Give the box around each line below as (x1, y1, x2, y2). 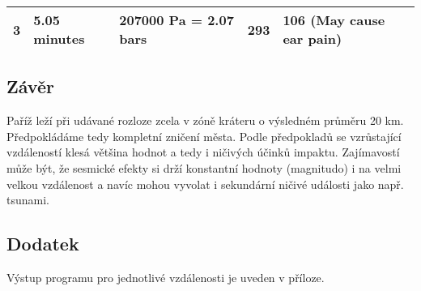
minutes (33, 29, 85, 48)
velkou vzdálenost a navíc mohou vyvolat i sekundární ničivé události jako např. (6, 175, 404, 192)
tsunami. (6, 191, 49, 208)
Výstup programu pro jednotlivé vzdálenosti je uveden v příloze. (6, 268, 325, 285)
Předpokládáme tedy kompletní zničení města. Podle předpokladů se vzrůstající (6, 127, 402, 144)
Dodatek (6, 231, 79, 256)
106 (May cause (283, 11, 385, 29)
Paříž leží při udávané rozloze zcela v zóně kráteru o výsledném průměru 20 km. (6, 112, 404, 129)
